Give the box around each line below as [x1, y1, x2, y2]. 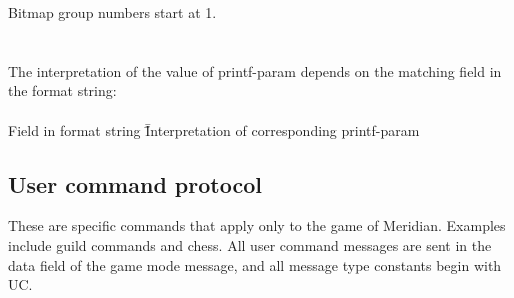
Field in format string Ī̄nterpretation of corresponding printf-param [8, 119, 420, 140]
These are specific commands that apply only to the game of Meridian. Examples [8, 215, 506, 236]
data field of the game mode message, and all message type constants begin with [8, 254, 502, 275]
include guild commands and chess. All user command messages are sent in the [8, 234, 492, 255]
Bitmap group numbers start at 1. [8, 2, 217, 22]
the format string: [8, 80, 117, 101]
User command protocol [8, 168, 262, 199]
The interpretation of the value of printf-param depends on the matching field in [8, 60, 502, 81]
